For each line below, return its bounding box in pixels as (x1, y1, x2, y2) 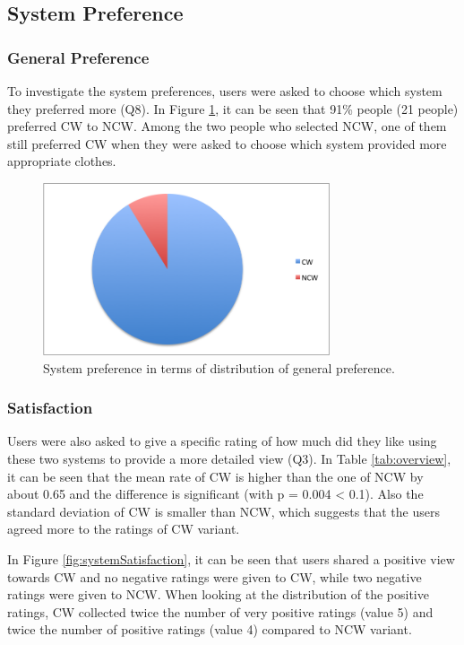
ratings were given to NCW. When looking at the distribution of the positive (7, 585, 429, 604)
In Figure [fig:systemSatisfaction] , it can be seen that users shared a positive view (7, 549, 455, 568)
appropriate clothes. (7, 152, 116, 170)
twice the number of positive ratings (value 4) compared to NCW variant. (7, 620, 412, 639)
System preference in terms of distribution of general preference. (43, 358, 395, 377)
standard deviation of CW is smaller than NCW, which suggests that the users (7, 501, 440, 520)
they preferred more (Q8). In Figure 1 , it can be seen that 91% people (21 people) (7, 99, 459, 118)
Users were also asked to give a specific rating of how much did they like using (7, 431, 437, 450)
